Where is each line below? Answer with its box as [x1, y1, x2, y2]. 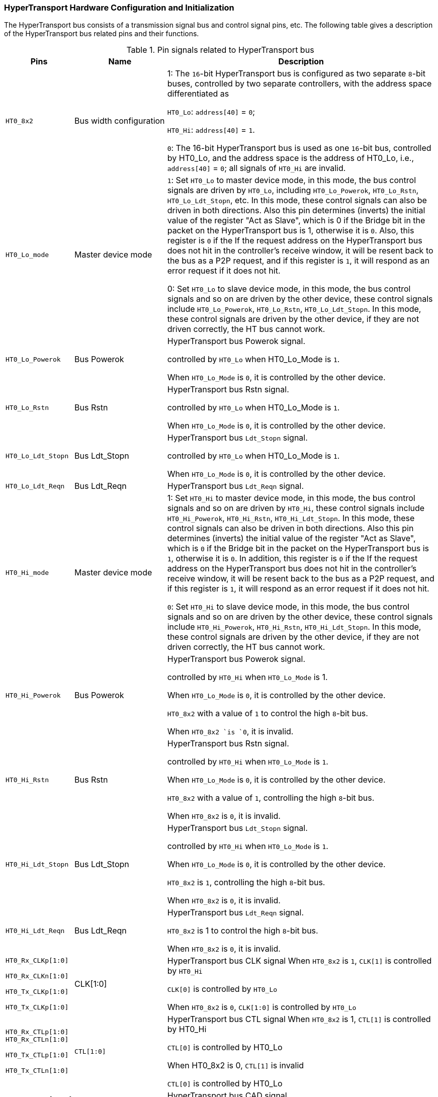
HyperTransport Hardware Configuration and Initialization [4, 3, 234, 13]
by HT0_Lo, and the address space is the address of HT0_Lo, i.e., [167, 153, 414, 163]
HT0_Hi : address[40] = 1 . [167, 125, 255, 135]
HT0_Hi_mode [6, 568, 49, 576]
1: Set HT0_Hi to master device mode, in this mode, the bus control [167, 493, 415, 503]
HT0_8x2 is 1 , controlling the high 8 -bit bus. [167, 877, 325, 888]
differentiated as [167, 89, 229, 99]
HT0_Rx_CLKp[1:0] [6, 957, 69, 965]
